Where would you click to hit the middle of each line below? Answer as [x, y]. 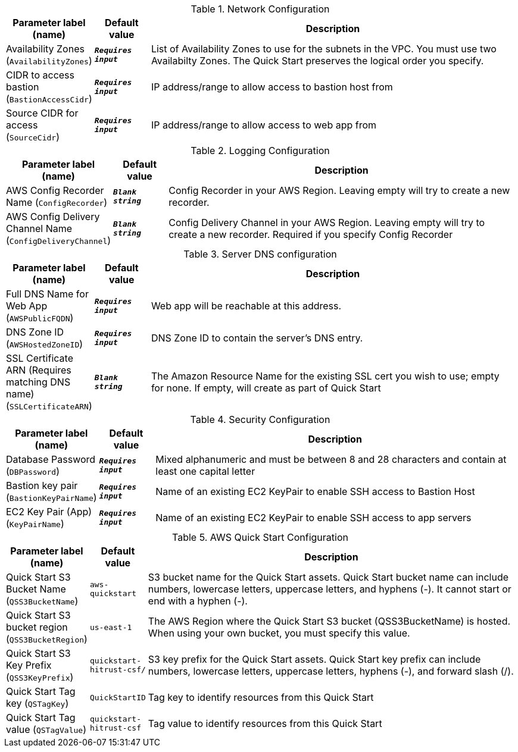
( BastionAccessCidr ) [49, 99]
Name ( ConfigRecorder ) [57, 202]
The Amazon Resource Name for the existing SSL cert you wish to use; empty [325, 376]
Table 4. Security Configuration [260, 419]
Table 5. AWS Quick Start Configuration [260, 537]
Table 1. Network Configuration [260, 9]
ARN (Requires [39, 370]
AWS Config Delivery [53, 217]
